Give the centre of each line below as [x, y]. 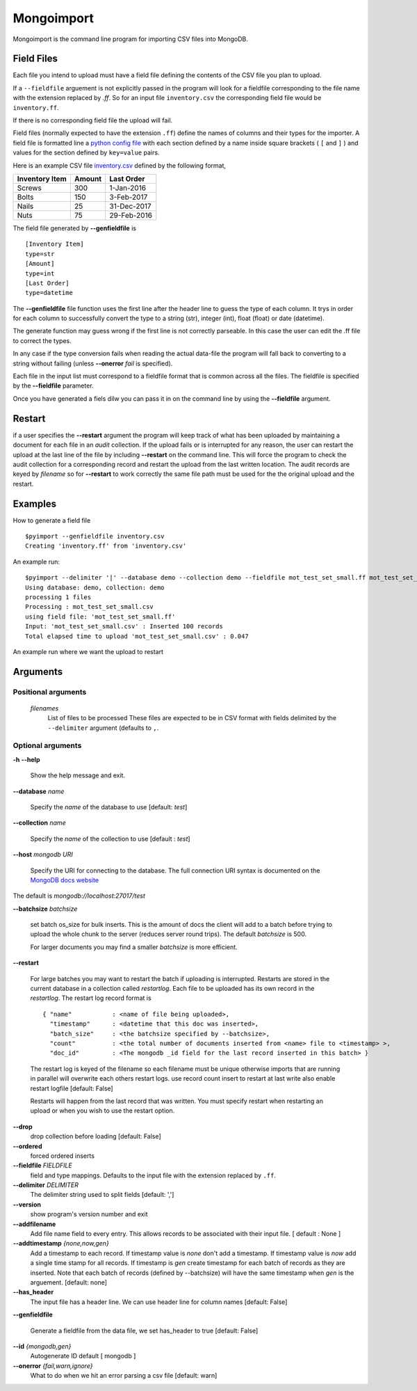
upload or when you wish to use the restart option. [103, 1111]
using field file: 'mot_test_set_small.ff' [100, 617]
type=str [40, 254]
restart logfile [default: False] [72, 1088]
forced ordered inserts [63, 1156]
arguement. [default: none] [69, 1282]
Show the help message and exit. [77, 775]
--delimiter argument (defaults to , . [103, 728]
